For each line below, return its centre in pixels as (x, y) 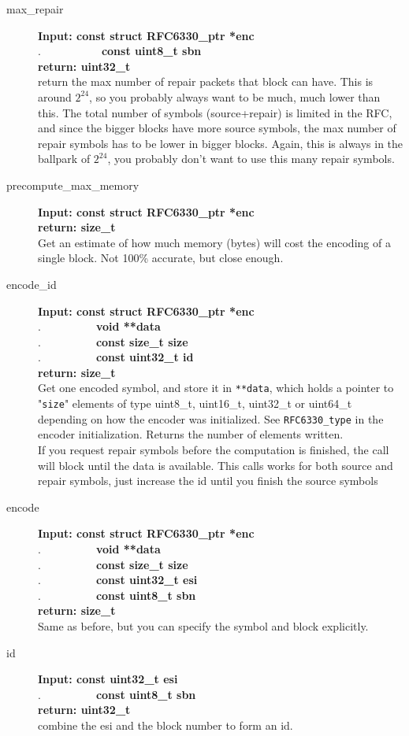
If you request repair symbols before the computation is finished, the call (214, 450)
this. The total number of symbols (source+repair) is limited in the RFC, (215, 112)
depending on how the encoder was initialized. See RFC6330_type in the (211, 418)
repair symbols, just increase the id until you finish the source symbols (208, 481)
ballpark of (64, 159)
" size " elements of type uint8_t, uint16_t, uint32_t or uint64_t (195, 403)
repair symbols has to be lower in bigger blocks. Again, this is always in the (221, 143)
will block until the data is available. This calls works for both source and (216, 465)
